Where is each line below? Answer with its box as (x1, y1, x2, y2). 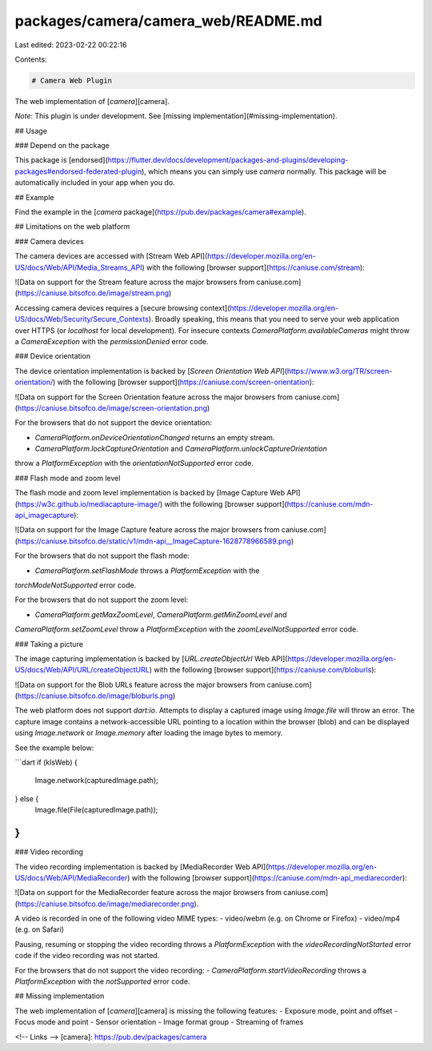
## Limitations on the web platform (14, 222, 130, 231)
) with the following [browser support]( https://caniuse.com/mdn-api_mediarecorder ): (126, 872, 407, 882)
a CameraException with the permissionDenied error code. (14, 336, 209, 346)
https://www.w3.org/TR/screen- (286, 366, 393, 375)
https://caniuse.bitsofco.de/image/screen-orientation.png (17, 403, 208, 412)
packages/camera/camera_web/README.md (14, 12, 323, 30)
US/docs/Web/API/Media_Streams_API (14, 263, 142, 272)
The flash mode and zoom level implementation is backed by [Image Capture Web (14, 488, 286, 498)
